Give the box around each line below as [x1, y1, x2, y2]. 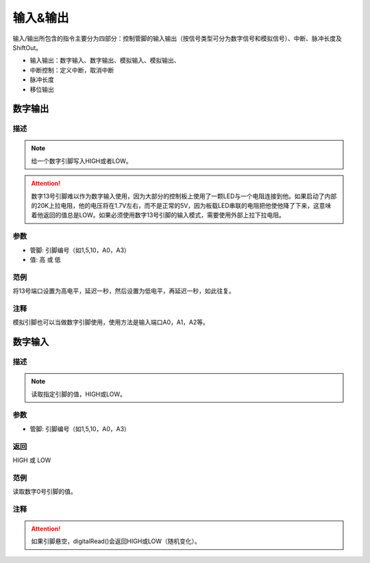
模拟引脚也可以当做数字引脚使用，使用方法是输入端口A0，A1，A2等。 [12, 318, 209, 326]
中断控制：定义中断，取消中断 [29, 66, 114, 74]
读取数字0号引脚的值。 [12, 488, 77, 496]
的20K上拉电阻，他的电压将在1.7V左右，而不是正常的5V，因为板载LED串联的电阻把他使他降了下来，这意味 [31, 202, 332, 210]
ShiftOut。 [12, 43, 42, 51]
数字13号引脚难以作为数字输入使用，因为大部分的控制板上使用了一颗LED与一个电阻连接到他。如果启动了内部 [31, 192, 337, 200]
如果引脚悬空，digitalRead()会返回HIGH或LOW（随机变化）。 [31, 537, 201, 545]
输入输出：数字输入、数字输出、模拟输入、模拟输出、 [29, 56, 180, 64]
